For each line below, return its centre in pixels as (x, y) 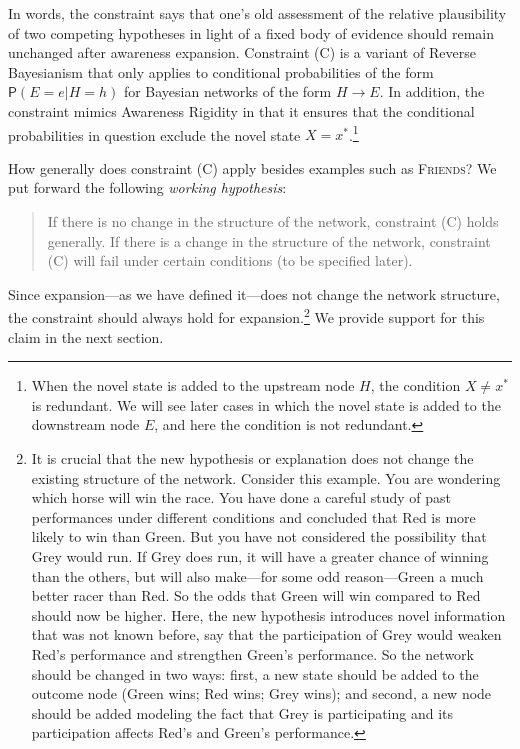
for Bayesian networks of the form (227, 91)
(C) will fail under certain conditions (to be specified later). (230, 260)
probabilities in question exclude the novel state (154, 134)
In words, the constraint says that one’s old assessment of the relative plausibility (257, 13)
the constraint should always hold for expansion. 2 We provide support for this (246, 316)
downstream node (85, 424)
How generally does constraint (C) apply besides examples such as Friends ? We (252, 167)
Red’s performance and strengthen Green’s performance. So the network (252, 653)
